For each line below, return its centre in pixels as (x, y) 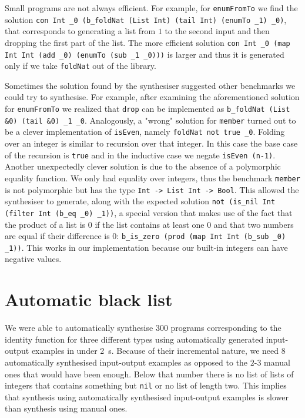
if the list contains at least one (150, 224)
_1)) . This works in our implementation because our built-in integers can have (146, 247)
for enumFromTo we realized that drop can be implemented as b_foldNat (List (148, 109)
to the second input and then (217, 31)
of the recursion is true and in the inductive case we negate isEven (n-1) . (140, 155)
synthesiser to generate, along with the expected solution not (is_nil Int (140, 201)
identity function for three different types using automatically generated (134, 339)
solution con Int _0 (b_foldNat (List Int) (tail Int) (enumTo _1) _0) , (146, 19)
